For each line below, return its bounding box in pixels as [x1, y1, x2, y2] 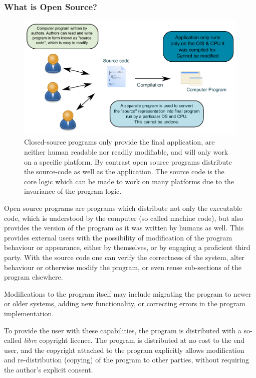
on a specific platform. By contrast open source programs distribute [24, 156, 232, 167]
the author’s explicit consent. [4, 364, 93, 374]
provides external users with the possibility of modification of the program [4, 232, 232, 242]
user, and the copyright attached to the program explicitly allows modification [4, 344, 244, 355]
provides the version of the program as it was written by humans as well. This [4, 222, 244, 233]
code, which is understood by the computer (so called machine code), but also [4, 212, 243, 223]
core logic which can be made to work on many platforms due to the [24, 176, 234, 186]
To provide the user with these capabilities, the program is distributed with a [4, 325, 241, 335]
